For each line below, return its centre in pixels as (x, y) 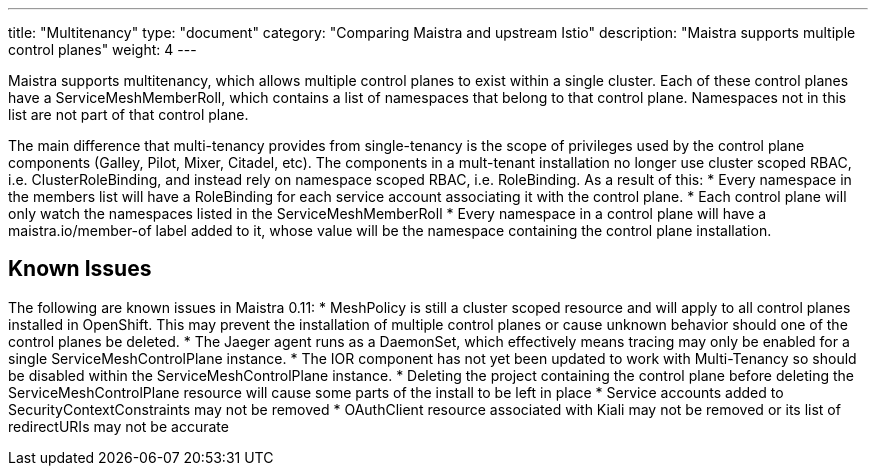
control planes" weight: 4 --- (102, 49)
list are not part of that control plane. (128, 114)
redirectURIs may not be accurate (118, 426)
